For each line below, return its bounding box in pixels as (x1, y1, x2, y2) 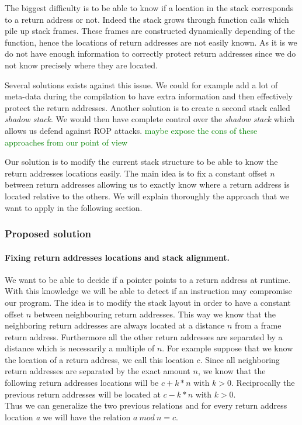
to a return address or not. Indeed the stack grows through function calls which (5, 13, 289, 25)
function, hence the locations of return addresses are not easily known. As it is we (5, 36, 297, 48)
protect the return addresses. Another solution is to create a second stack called (5, 101, 290, 113)
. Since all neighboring (200, 353, 280, 365)
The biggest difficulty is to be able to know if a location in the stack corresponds (5, 2, 294, 13)
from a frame (234, 319, 282, 331)
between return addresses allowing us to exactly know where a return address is (5, 178, 290, 191)
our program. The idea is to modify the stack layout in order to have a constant (5, 296, 291, 308)
